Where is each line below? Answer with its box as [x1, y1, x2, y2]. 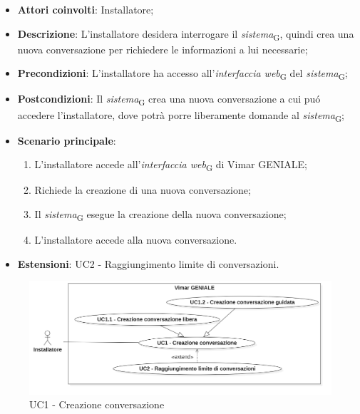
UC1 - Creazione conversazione [29, 397, 165, 412]
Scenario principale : [17, 133, 116, 148]
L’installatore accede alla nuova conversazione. [34, 232, 237, 247]
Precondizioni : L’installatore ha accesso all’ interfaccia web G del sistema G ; [17, 66, 348, 83]
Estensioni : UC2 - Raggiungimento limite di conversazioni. [17, 256, 279, 271]
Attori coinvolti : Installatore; [17, 2, 154, 16]
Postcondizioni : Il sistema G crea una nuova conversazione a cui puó [17, 91, 321, 108]
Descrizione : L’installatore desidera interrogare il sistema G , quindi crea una [17, 26, 354, 43]
